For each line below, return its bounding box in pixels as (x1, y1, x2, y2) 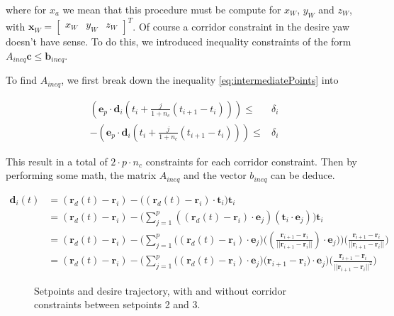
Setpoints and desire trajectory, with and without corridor (34, 283, 286, 298)
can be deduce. (271, 168, 335, 182)
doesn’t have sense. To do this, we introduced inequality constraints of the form (6, 34, 351, 49)
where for (6, 2, 47, 16)
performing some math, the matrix (6, 168, 157, 182)
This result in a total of (6, 153, 108, 168)
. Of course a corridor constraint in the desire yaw (133, 18, 350, 33)
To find (6, 72, 37, 87)
